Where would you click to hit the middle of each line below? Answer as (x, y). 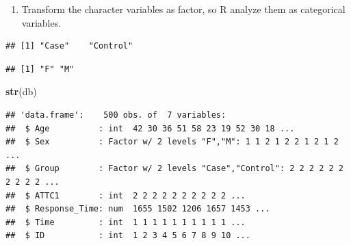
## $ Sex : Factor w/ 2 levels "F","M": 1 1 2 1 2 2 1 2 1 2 (172, 142)
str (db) (21, 91)
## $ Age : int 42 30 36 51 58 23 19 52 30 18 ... (150, 128)
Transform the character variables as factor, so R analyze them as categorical (183, 9)
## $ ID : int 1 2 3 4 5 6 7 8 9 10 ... (128, 236)
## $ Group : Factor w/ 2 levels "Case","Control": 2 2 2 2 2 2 (174, 169)
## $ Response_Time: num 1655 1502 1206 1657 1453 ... (138, 209)
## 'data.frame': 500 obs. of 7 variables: (116, 115)
